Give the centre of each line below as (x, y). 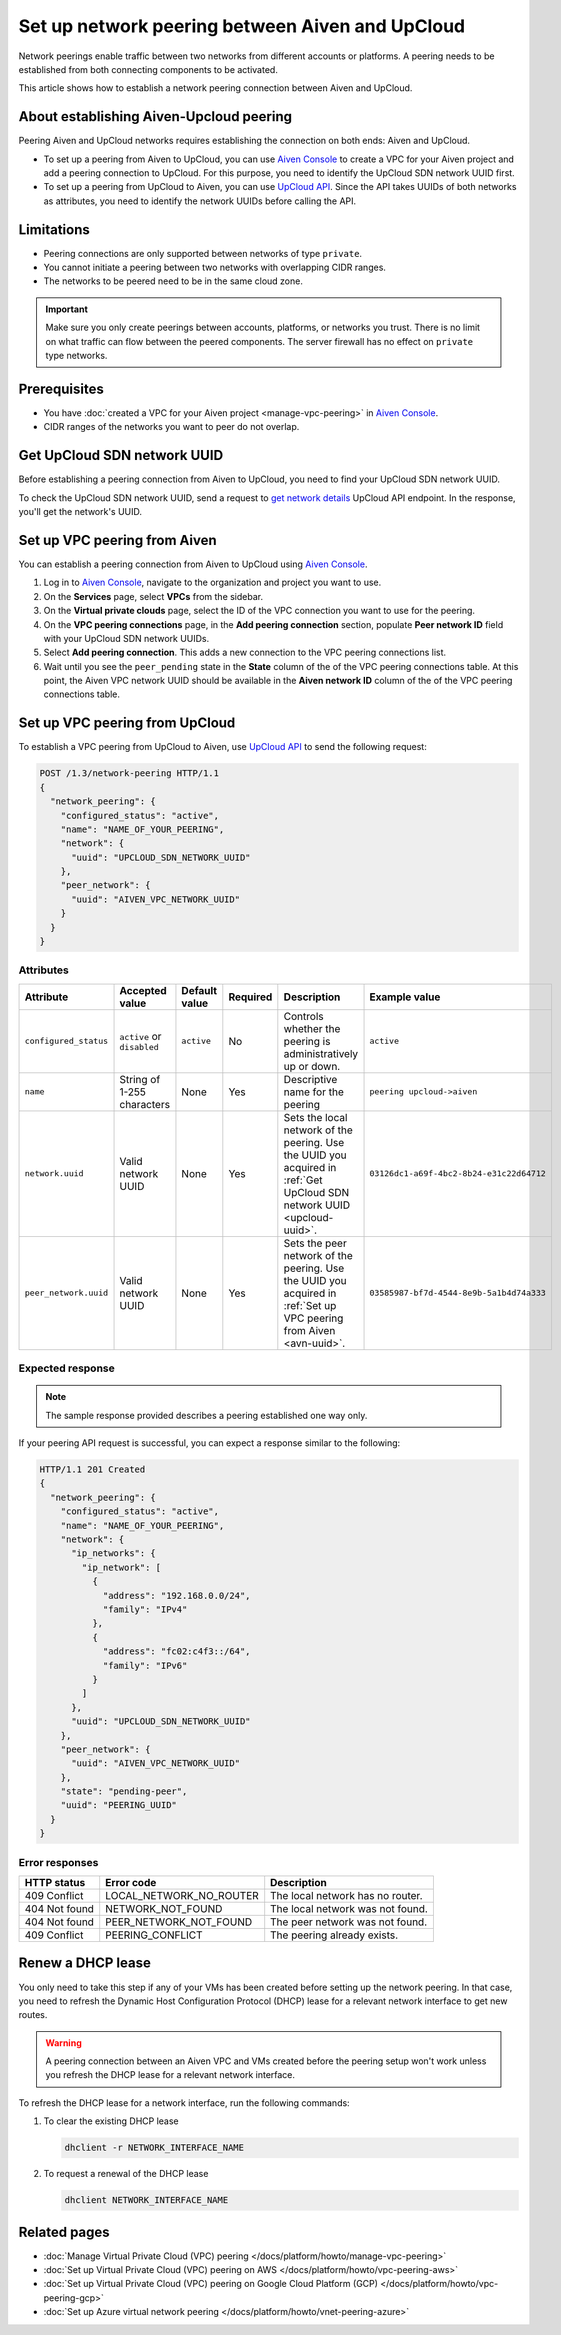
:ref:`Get (303, 1180)
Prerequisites (61, 388)
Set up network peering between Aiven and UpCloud (241, 26)
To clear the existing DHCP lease (111, 2121)
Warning (63, 2042)
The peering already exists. (334, 1935)
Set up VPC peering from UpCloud (127, 723)
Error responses (58, 1862)
